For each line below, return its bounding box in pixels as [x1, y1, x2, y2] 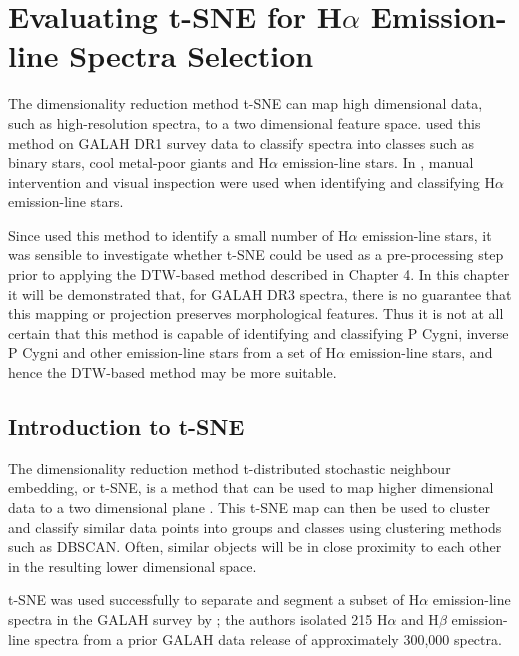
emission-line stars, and [349, 342, 493, 363]
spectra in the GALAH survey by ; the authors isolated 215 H [8, 608, 388, 629]
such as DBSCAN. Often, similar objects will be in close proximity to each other [8, 536, 502, 557]
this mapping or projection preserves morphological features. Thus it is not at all [8, 303, 504, 324]
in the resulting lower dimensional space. [8, 555, 257, 576]
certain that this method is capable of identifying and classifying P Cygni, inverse [8, 322, 509, 343]
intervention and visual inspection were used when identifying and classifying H [8, 171, 496, 192]
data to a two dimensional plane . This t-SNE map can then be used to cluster [8, 497, 490, 518]
